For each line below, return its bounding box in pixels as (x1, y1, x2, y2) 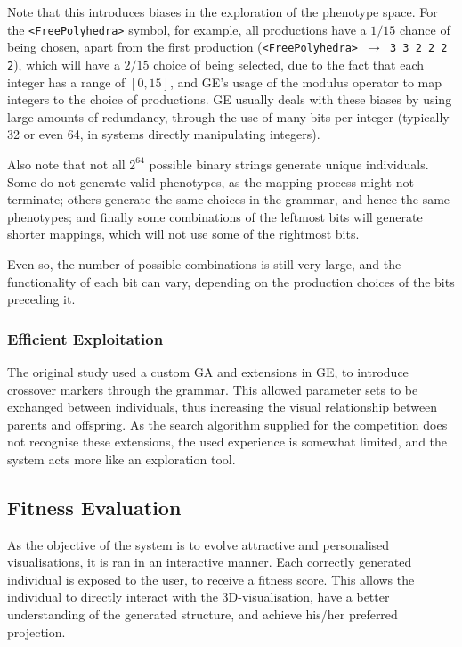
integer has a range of (7, 72, 126, 91)
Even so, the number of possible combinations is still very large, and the (7, 254, 401, 273)
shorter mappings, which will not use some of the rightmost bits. (7, 225, 360, 243)
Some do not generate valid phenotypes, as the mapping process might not (7, 172, 414, 191)
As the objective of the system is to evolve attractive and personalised (7, 535, 390, 553)
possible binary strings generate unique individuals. (149, 154, 429, 173)
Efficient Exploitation (7, 327, 164, 349)
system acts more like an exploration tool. (7, 449, 236, 468)
